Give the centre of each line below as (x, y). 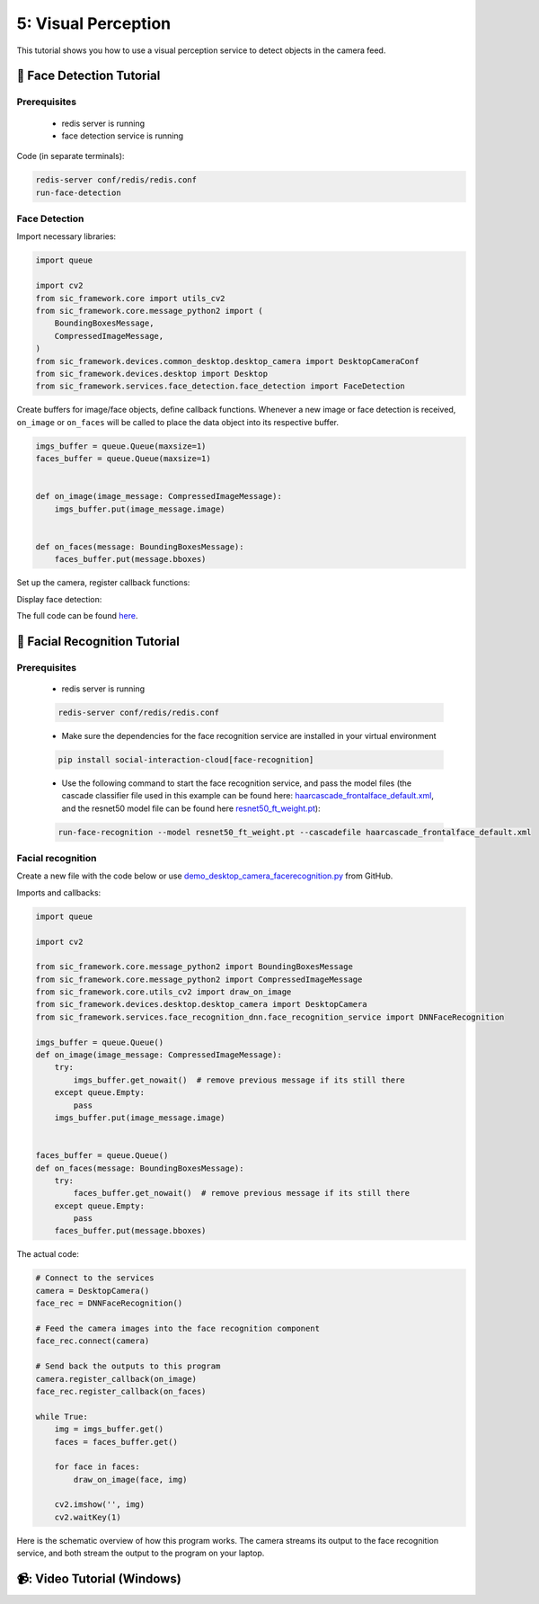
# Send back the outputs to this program (128, 1366)
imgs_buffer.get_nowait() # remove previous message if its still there (239, 1080)
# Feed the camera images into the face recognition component (178, 1329)
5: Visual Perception (94, 23)
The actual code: (48, 1254)
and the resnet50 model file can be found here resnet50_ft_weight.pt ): (191, 808)
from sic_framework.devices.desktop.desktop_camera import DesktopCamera (201, 1004)
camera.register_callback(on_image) (116, 1379)
